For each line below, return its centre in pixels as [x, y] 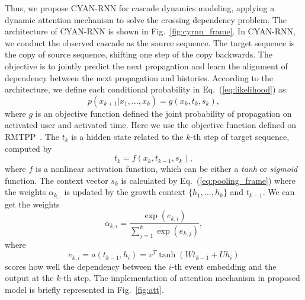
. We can [279, 192]
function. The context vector [57, 180]
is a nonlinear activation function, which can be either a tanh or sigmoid [167, 169]
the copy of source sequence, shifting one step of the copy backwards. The [139, 54]
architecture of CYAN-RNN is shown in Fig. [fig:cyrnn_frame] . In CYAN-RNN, [150, 31]
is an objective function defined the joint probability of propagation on [163, 113]
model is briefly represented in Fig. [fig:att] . [84, 289]
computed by [28, 148]
